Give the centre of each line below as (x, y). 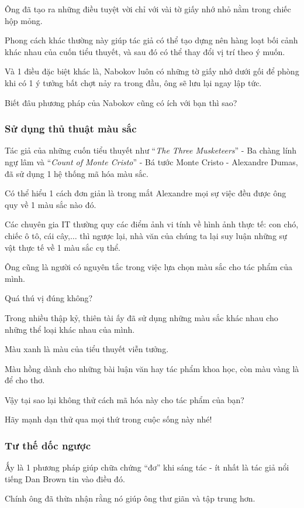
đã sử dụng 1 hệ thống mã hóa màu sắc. (77, 173)
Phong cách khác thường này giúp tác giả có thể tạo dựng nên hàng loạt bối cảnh (151, 40)
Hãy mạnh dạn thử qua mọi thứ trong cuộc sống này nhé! (108, 419)
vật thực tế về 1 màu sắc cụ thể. (63, 247)
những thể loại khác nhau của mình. (70, 329)
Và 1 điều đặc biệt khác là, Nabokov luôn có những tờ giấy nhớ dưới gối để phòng (152, 71)
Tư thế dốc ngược (48, 445)
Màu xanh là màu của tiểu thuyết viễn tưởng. (87, 349)
